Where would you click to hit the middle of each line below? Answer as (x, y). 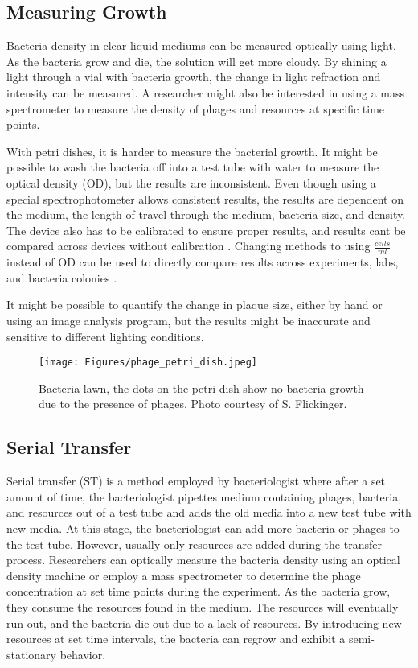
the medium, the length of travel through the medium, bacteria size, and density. (206, 214)
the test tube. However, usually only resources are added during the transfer (194, 544)
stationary (31, 654)
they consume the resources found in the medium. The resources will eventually (203, 606)
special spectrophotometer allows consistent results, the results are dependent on (205, 198)
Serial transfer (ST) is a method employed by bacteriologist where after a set (196, 481)
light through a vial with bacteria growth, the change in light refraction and (194, 77)
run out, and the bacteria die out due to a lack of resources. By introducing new (204, 623)
